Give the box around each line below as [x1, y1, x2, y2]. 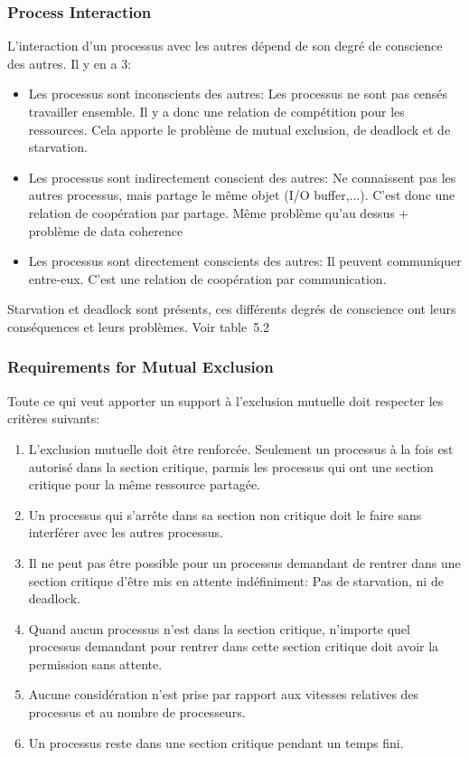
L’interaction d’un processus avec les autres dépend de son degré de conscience [7, 36, 443, 55]
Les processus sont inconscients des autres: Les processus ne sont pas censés [28, 84, 448, 103]
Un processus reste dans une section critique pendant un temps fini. [28, 733, 404, 752]
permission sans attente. [28, 654, 163, 673]
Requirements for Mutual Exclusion [7, 355, 274, 378]
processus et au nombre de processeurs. [28, 703, 246, 722]
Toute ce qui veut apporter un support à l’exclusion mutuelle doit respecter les [7, 391, 444, 410]
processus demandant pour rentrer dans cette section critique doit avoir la [28, 637, 439, 656]
